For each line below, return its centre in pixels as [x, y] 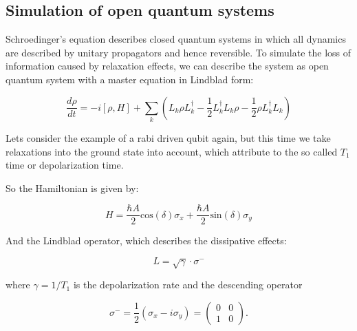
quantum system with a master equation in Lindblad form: [130, 79]
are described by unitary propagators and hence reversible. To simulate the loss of [178, 52]
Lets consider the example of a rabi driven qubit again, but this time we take [168, 137]
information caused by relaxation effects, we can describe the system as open [167, 66]
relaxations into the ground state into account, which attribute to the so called [172, 151]
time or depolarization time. [65, 165]
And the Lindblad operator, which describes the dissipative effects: [146, 241]
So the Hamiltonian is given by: [72, 188]
